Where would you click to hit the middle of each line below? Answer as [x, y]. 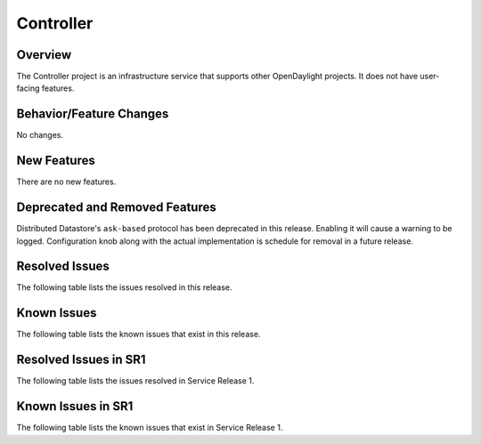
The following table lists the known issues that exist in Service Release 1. [150, 428]
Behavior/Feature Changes [93, 114]
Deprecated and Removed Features [117, 208]
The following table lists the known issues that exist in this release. [139, 335]
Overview [44, 55]
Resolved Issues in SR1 [81, 360]
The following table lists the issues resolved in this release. [124, 287]
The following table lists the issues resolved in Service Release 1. [135, 381]
